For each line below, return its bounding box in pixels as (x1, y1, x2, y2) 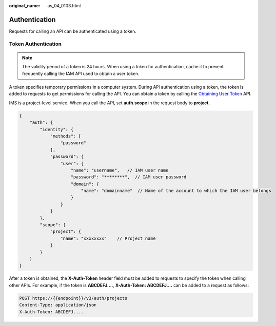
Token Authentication (9, 40, 62, 47)
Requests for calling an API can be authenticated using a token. (9, 28, 137, 34)
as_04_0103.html (47, 3, 81, 8)
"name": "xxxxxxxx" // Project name (60, 235, 156, 241)
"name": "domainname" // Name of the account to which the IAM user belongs (80, 188, 272, 193)
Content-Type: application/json (19, 302, 97, 308)
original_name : (9, 3, 40, 8)
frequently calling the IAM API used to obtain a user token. (22, 71, 139, 77)
